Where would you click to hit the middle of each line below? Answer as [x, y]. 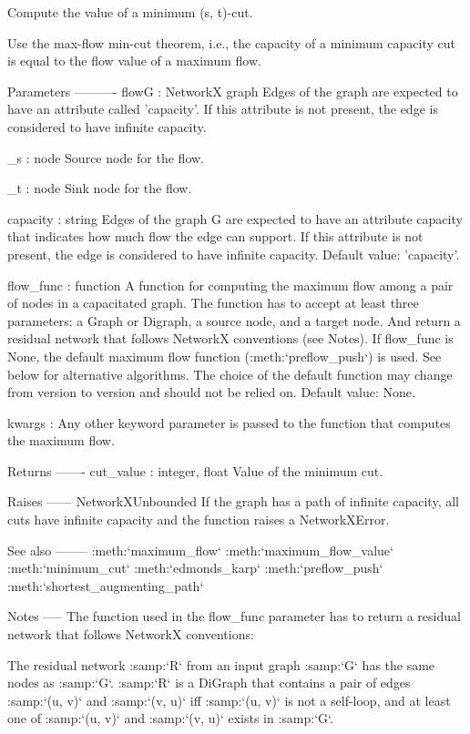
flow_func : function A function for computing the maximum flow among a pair [230, 285]
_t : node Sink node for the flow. [100, 188]
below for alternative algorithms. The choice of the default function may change [230, 374]
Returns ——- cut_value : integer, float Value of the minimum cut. [195, 470]
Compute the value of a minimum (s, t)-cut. [130, 12]
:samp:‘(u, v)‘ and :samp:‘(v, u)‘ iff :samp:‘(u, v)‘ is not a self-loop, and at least [229, 700]
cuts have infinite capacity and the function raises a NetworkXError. [199, 520]
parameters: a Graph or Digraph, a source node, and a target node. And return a [234, 320]
